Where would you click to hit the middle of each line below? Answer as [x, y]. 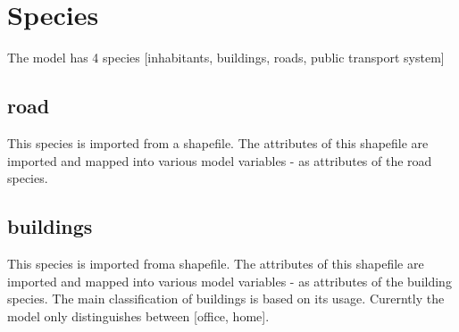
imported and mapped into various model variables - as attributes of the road [220, 160]
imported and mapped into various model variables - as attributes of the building [229, 281]
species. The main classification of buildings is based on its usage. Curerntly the [226, 299]
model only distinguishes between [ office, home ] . [138, 315]
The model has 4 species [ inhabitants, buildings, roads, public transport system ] [226, 58]
